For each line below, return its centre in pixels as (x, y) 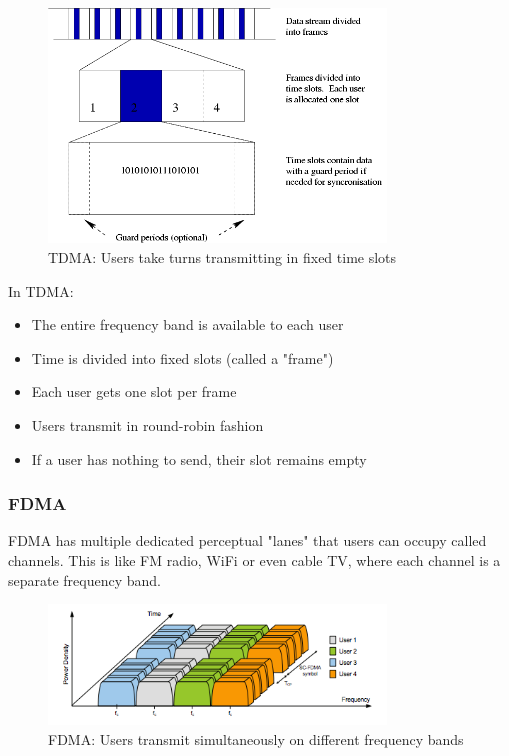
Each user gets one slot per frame (134, 391)
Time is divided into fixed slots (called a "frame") (182, 357)
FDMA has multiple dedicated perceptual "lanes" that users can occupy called (247, 540)
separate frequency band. (85, 579)
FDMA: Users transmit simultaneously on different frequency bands (256, 738)
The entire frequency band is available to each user (187, 324)
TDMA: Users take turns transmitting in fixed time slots (222, 257)
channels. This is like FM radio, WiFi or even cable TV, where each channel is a (254, 559)
